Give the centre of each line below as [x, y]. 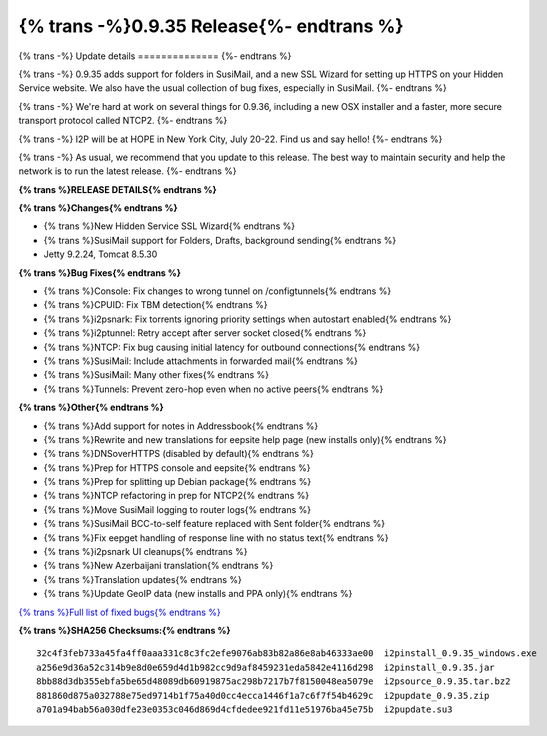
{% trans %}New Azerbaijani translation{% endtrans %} [158, 566]
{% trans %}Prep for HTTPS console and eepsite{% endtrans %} [177, 467]
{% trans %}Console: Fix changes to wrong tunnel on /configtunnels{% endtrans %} [217, 291]
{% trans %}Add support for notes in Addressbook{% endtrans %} [181, 426]
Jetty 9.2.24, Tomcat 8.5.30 [100, 254]
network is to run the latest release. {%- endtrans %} [127, 171]
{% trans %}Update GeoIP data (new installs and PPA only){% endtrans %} [198, 594]
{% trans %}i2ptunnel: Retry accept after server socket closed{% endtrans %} [205, 333]
